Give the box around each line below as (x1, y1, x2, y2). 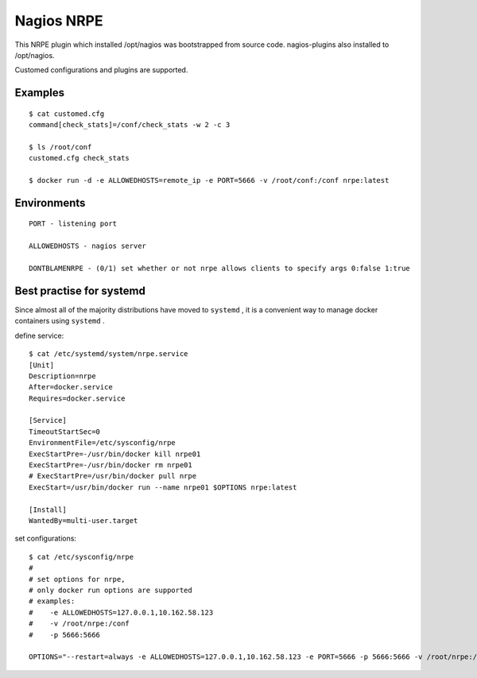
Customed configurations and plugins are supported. (14, 65, 188, 75)
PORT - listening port (29, 219, 118, 228)
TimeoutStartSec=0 (29, 427, 101, 436)
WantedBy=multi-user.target (29, 516, 138, 525)
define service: (14, 331, 64, 340)
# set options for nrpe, (29, 575, 126, 583)
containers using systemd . (14, 316, 105, 326)
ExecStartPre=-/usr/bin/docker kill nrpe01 (29, 449, 201, 459)
